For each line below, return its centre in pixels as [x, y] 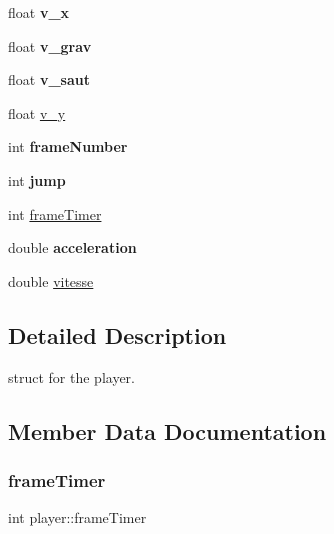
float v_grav [50, 45]
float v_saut [49, 79]
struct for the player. [71, 376]
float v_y [37, 112]
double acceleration [72, 247]
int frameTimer [55, 213]
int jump [37, 179]
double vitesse [51, 280]
